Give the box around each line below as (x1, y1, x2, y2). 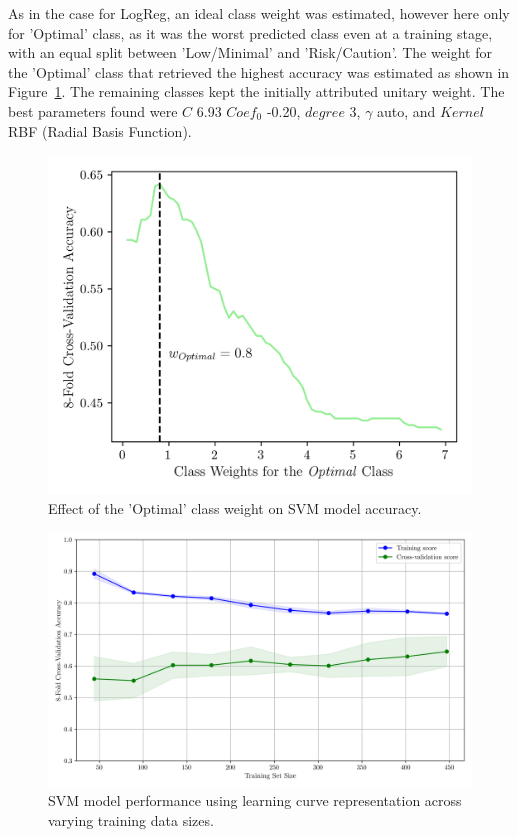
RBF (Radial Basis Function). (8, 120, 192, 141)
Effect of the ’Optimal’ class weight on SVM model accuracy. (48, 497, 422, 518)
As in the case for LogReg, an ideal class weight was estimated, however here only (8, 3, 510, 23)
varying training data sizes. (48, 809, 214, 830)
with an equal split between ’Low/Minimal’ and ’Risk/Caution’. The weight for (8, 42, 492, 63)
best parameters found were (8, 100, 178, 121)
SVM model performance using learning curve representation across (48, 790, 462, 811)
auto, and (377, 100, 436, 121)
